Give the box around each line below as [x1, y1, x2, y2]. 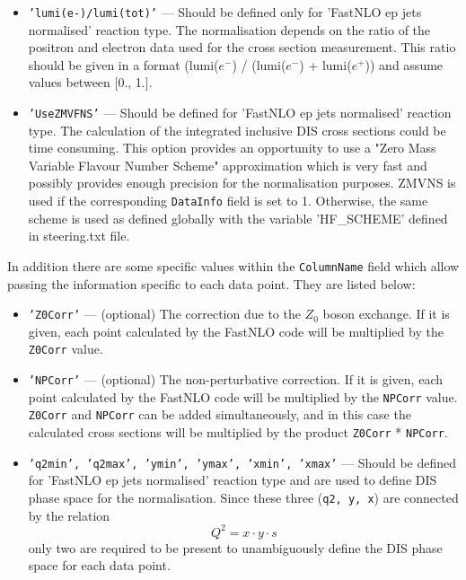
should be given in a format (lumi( [28, 55, 219, 74]
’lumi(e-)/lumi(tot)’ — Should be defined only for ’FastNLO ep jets [28, 3, 422, 21]
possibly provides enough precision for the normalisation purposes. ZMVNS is [28, 173, 456, 192]
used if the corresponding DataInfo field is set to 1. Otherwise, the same [28, 191, 428, 210]
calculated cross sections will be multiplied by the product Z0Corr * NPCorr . [28, 423, 448, 442]
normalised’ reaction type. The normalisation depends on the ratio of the [28, 20, 431, 39]
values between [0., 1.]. [28, 73, 153, 92]
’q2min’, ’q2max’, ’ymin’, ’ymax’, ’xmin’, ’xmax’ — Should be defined [28, 453, 457, 471]
